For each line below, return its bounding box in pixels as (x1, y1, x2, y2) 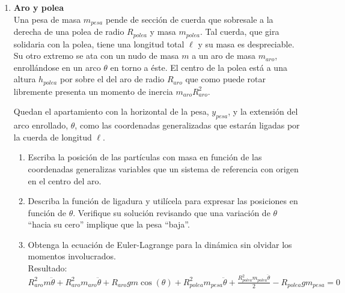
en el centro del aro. (28, 174, 102, 187)
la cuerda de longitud (13, 130, 92, 143)
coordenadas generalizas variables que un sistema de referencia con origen (28, 162, 299, 175)
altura (13, 73, 36, 85)
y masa (150, 25, 176, 38)
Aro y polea (13, 1, 64, 13)
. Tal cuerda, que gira (200, 25, 279, 38)
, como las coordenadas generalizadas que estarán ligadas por (75, 119, 300, 131)
